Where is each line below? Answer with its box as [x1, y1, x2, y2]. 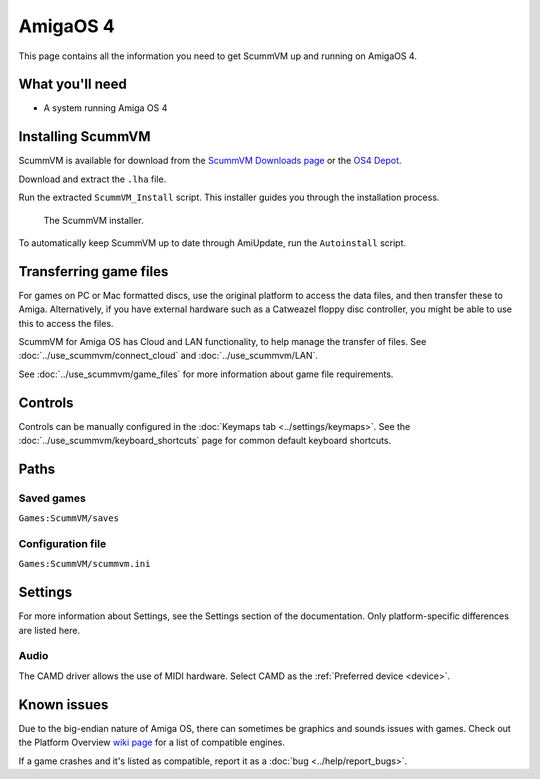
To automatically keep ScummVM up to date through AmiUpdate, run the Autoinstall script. [18, 236, 407, 249]
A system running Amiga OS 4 [43, 102, 168, 114]
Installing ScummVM [18, 128, 151, 145]
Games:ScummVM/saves [18, 513, 120, 524]
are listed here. [18, 624, 80, 636]
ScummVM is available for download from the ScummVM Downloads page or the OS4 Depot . [18, 155, 402, 167]
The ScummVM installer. [43, 214, 144, 226]
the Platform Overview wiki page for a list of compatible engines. [18, 736, 285, 749]
